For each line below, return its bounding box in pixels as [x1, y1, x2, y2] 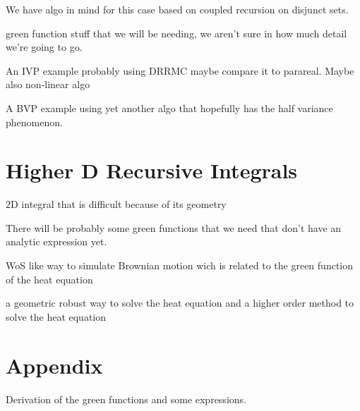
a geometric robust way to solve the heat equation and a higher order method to [6, 295, 354, 310]
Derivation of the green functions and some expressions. [6, 391, 246, 406]
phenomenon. [6, 114, 63, 129]
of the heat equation [6, 271, 93, 286]
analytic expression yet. [6, 234, 107, 249]
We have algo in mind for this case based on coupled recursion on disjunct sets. [6, 2, 349, 16]
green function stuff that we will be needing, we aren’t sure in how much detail [6, 25, 347, 40]
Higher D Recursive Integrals [6, 156, 298, 185]
